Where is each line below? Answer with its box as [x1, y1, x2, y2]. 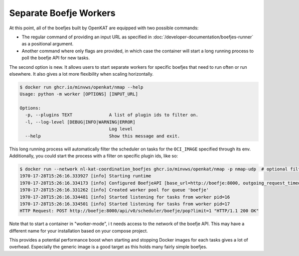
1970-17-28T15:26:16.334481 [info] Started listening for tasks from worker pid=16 [19, 194, 230, 200]
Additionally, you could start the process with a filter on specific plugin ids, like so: [9, 152, 178, 159]
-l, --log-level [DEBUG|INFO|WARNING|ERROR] [25, 119, 136, 125]
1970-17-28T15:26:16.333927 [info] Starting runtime [19, 173, 151, 179]
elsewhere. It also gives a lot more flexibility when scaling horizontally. [9, 71, 154, 77]
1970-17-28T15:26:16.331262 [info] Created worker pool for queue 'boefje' [19, 187, 209, 193]
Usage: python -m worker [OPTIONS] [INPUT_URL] [19, 91, 138, 97]
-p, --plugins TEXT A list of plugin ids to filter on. [25, 112, 199, 118]
